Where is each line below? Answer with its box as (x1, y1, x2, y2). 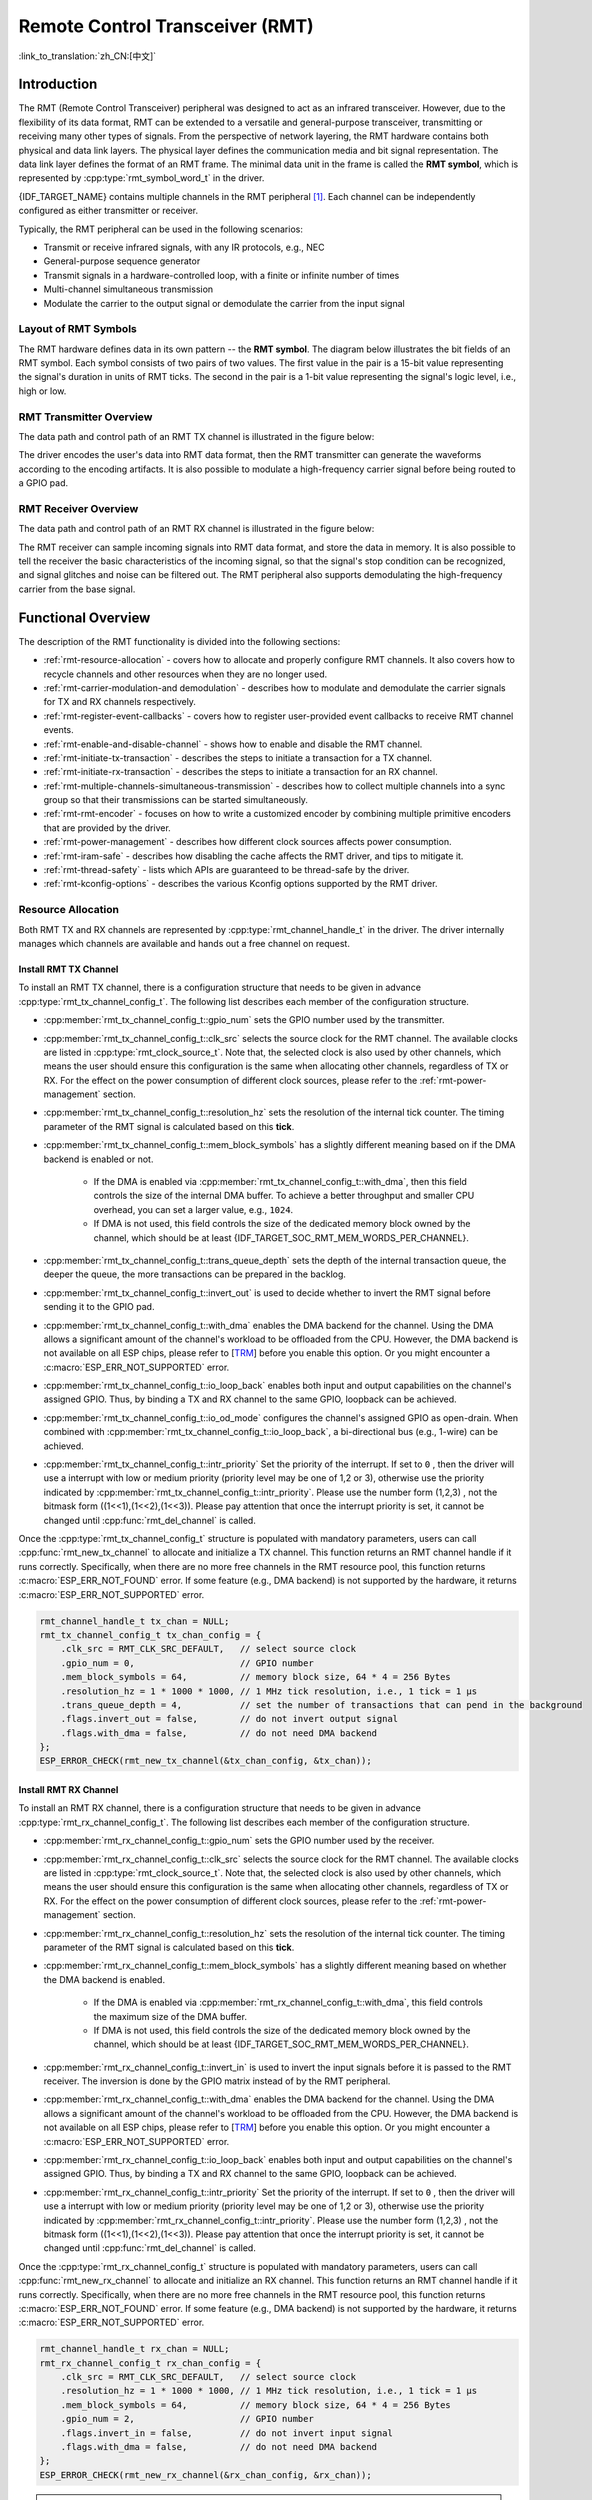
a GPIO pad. (18, 477, 69, 489)
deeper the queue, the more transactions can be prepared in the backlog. (43, 1268, 347, 1280)
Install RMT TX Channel (18, 963, 119, 975)
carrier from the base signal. (18, 583, 136, 595)
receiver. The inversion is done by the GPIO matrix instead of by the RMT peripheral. (43, 2075, 391, 2087)
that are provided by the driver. (43, 821, 172, 834)
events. (43, 724, 74, 736)
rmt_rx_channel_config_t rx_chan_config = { (39, 2357, 262, 2369)
